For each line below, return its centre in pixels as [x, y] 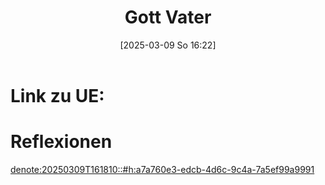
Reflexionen [61, 142]
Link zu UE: [57, 95]
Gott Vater [168, 17]
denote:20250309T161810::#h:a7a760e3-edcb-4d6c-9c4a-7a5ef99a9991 [162, 169]
